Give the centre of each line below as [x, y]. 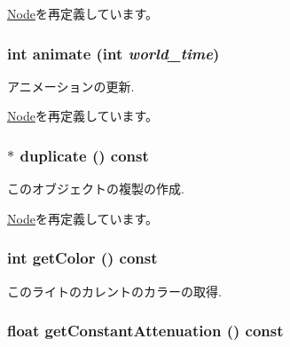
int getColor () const [82, 258]
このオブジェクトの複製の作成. [96, 189]
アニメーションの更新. [71, 86]
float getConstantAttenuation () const [145, 331]
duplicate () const [84, 155]
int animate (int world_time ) [114, 53]
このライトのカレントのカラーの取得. [114, 291]
